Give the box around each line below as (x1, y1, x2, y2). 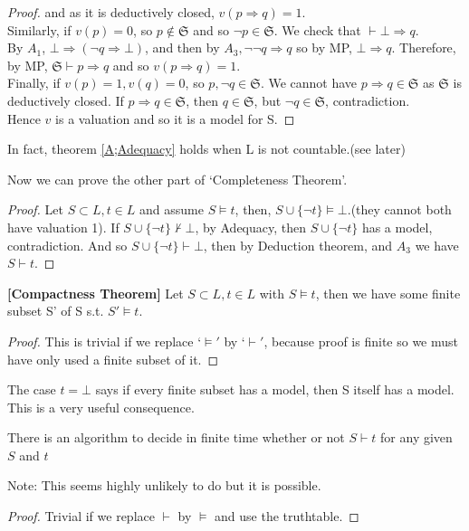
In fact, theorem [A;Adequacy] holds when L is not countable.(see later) (7, 139, 406, 158)
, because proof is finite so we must (263, 331, 458, 350)
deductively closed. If (7, 90, 124, 109)
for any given (380, 428, 453, 447)
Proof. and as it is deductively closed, (7, 3, 215, 21)
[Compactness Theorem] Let (7, 283, 184, 302)
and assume (139, 200, 204, 219)
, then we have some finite (315, 283, 461, 302)
